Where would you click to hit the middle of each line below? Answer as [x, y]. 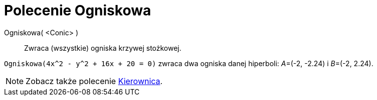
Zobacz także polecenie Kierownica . [94, 81]
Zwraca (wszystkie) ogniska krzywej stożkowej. [103, 48]
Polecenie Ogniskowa [78, 10]
